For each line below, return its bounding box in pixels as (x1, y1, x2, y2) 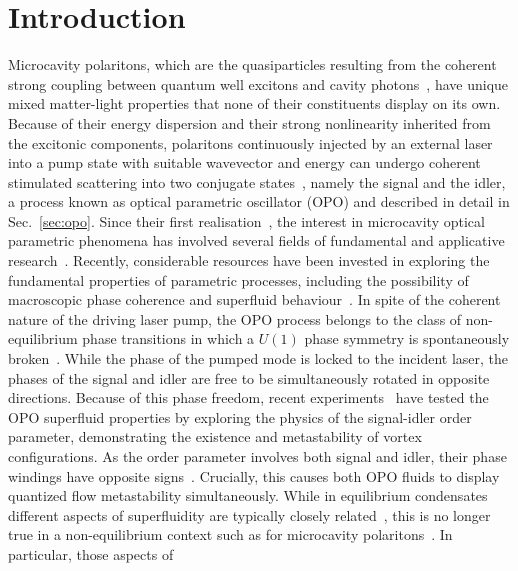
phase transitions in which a (82, 328, 255, 349)
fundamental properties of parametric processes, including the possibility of (8, 269, 469, 290)
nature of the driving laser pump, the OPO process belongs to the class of (8, 308, 462, 329)
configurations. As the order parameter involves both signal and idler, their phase (8, 446, 507, 466)
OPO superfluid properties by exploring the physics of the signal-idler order (8, 406, 472, 427)
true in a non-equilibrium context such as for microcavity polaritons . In (8, 524, 453, 545)
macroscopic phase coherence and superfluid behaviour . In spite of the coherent (8, 289, 501, 310)
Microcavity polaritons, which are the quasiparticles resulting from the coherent (8, 54, 497, 75)
